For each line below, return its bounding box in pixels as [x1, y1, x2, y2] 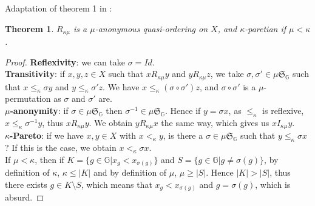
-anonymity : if [10, 104, 69, 117]
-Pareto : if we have [10, 129, 84, 142]
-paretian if [245, 22, 286, 35]
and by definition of [93, 166, 167, 179]
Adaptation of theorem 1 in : [5, 2, 112, 14]
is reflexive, [262, 104, 304, 117]
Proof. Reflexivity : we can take [5, 55, 126, 68]
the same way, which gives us [161, 116, 269, 128]
